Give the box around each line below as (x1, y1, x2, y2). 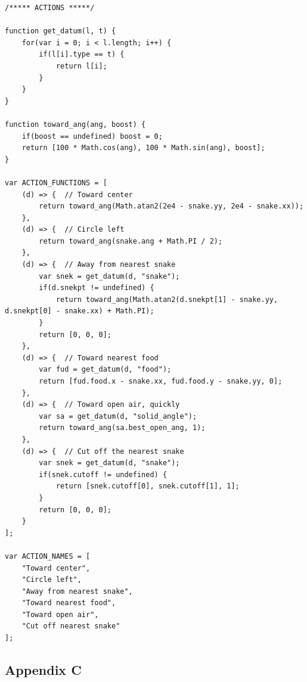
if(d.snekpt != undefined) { (39, 284, 154, 292)
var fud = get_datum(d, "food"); (39, 365, 172, 374)
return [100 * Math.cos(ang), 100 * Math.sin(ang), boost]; (21, 144, 265, 152)
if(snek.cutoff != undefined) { (39, 470, 168, 479)
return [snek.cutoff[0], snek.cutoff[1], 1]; (55, 482, 240, 491)
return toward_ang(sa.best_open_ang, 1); (39, 423, 206, 432)
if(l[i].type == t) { (39, 50, 125, 59)
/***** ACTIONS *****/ (5, 4, 95, 12)
